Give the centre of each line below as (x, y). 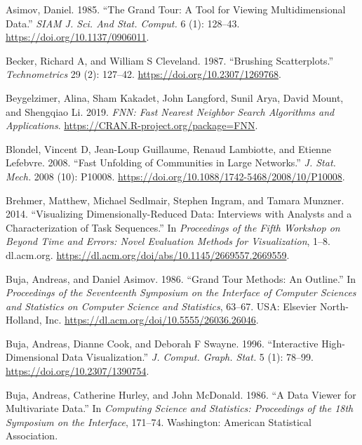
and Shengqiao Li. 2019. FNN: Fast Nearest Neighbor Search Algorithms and (170, 111)
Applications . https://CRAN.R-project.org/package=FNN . (132, 125)
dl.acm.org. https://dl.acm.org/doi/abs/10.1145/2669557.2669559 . (148, 254)
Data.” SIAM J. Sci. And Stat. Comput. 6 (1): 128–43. (123, 23)
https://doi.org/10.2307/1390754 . (78, 371)
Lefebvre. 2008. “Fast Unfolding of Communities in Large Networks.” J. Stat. (171, 162)
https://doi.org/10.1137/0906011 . (78, 37)
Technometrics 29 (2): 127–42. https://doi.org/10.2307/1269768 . (143, 74)
